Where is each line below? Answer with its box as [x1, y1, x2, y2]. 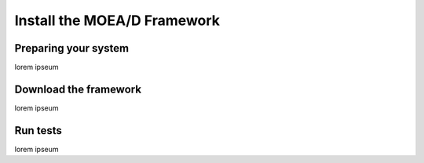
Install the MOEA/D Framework [14, 12, 220, 29]
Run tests [14, 124, 62, 137]
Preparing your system [14, 42, 130, 55]
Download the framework [14, 82, 141, 96]
